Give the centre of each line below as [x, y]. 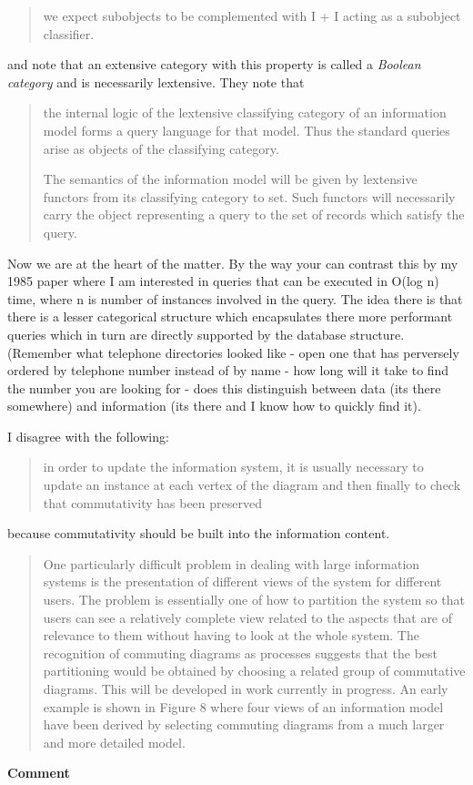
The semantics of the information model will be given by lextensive [230, 179]
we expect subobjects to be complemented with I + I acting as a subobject [252, 15]
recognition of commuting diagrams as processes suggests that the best [240, 652]
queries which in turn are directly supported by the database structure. [206, 334]
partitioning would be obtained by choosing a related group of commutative [254, 671]
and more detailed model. [114, 742]
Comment [39, 773]
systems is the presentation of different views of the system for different [242, 581]
